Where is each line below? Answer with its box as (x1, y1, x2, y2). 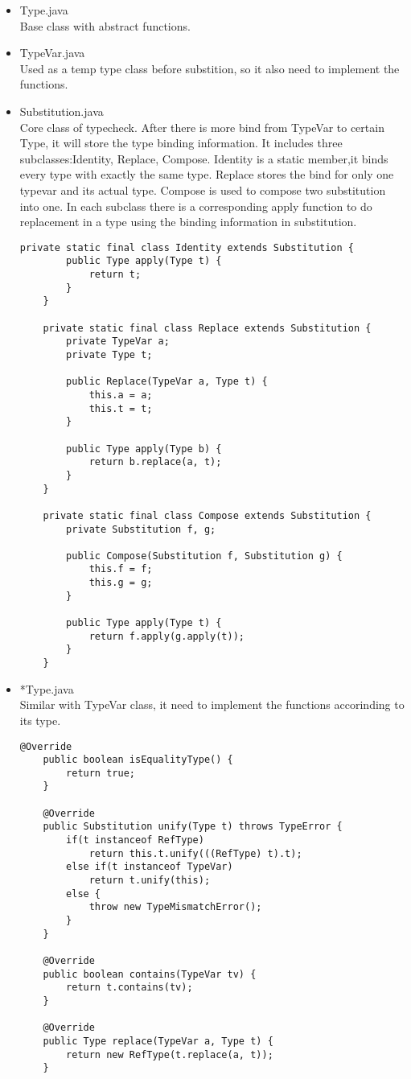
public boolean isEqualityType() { (43, 754, 233, 766)
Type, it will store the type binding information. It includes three (19, 134, 343, 151)
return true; (66, 767, 135, 779)
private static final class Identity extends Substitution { (19, 241, 355, 253)
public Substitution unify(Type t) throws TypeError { (43, 821, 343, 833)
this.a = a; (88, 389, 153, 401)
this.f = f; (88, 563, 153, 575)
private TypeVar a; (66, 336, 170, 348)
